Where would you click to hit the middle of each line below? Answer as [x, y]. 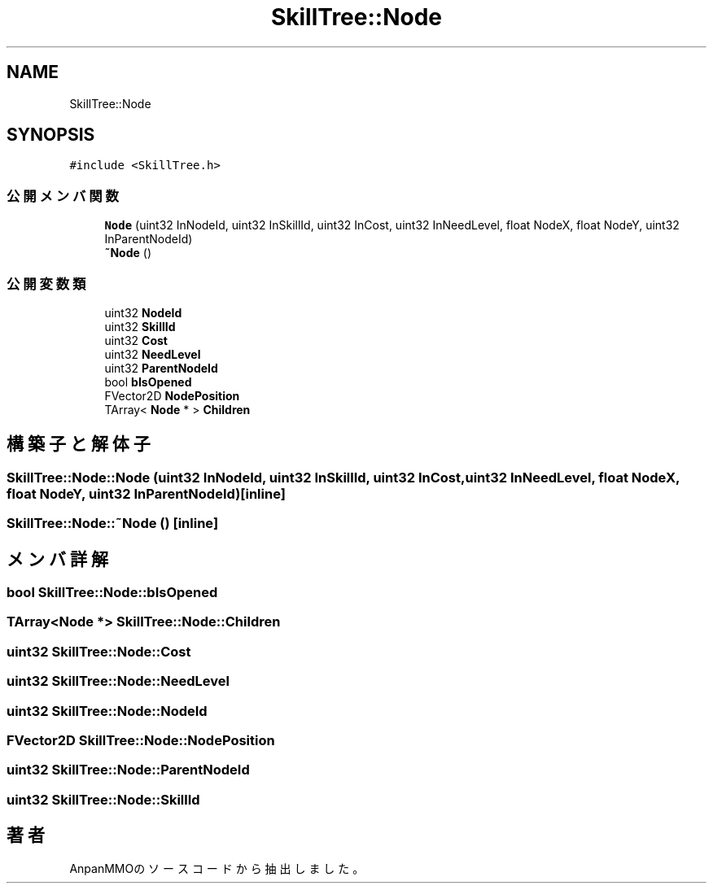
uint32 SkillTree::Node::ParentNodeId [128, 770]
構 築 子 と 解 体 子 [79, 444]
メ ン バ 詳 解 [57, 559]
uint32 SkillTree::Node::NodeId [107, 711]
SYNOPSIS [51, 135]
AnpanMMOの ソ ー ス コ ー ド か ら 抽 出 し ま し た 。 [217, 869]
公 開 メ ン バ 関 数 [63, 196]
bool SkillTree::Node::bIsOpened [112, 592]
